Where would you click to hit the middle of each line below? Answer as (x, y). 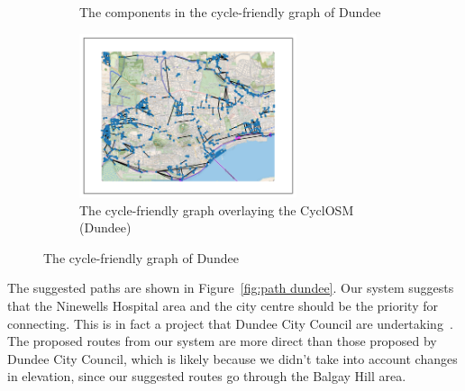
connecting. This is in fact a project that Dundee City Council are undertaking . (230, 323)
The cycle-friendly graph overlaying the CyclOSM (217, 209)
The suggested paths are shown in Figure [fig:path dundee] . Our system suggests (231, 288)
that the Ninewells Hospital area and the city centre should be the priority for (223, 306)
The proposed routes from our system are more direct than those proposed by (222, 341)
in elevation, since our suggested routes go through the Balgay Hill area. (207, 376)
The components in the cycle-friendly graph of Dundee (230, 12)
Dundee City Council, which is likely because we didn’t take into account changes (232, 358)
